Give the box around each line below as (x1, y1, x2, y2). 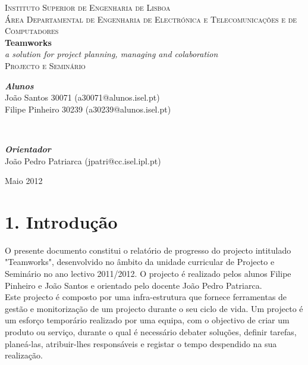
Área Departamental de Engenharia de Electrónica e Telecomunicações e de (5, 13, 297, 25)
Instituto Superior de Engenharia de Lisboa (5, 1, 171, 13)
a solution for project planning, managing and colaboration (5, 48, 218, 60)
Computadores (5, 24, 59, 37)
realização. (5, 349, 43, 361)
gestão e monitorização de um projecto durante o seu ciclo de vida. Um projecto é (5, 302, 303, 314)
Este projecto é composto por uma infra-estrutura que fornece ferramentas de (5, 291, 287, 303)
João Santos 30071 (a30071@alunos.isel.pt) (5, 91, 160, 104)
